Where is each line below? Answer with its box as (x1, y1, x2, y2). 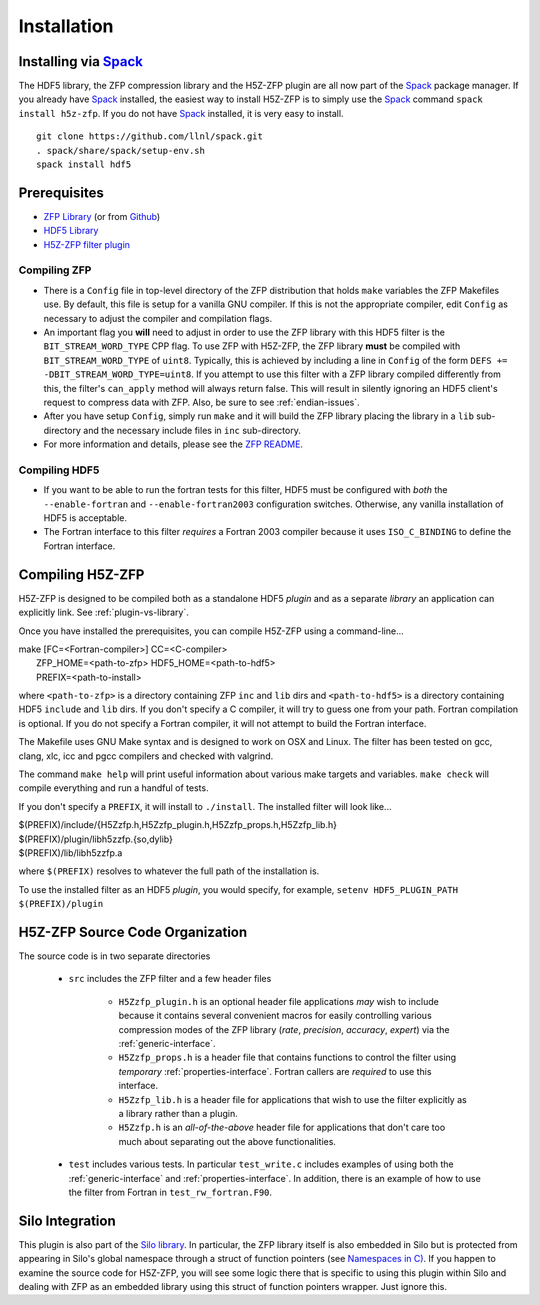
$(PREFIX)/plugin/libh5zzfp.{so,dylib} (18, 833, 174, 845)
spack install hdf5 (36, 159, 132, 170)
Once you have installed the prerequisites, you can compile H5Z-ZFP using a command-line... (18, 625, 404, 637)
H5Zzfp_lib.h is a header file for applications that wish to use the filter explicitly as (118, 1093, 467, 1105)
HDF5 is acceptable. (43, 512, 127, 524)
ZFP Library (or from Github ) (43, 210, 161, 222)
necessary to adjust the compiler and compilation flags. (43, 312, 273, 324)
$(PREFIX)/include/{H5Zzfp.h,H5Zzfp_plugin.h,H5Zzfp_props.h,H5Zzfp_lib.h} (18, 819, 337, 831)
